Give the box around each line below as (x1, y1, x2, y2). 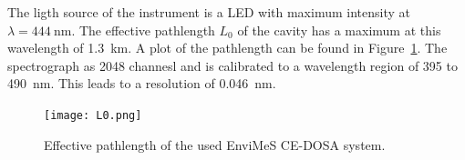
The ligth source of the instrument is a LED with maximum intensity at (7, 3, 410, 21)
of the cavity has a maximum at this (237, 20, 441, 39)
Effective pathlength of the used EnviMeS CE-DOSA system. (44, 135, 386, 154)
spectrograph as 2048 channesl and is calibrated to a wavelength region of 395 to (7, 55, 458, 75)
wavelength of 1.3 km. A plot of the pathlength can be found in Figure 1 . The (7, 38, 448, 57)
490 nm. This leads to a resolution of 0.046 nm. (7, 74, 276, 93)
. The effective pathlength (71, 20, 215, 39)
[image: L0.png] (44, 108, 142, 122)
